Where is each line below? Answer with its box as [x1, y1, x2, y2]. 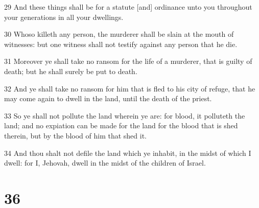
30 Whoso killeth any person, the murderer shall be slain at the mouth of [4, 29, 234, 39]
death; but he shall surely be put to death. [4, 65, 137, 76]
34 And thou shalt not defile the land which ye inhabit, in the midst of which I [4, 147, 251, 158]
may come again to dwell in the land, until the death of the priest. [4, 93, 212, 104]
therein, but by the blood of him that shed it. [4, 130, 147, 141]
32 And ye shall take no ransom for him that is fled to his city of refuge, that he [4, 83, 255, 94]
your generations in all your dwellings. [4, 11, 124, 22]
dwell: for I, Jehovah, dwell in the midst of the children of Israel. [4, 157, 206, 168]
